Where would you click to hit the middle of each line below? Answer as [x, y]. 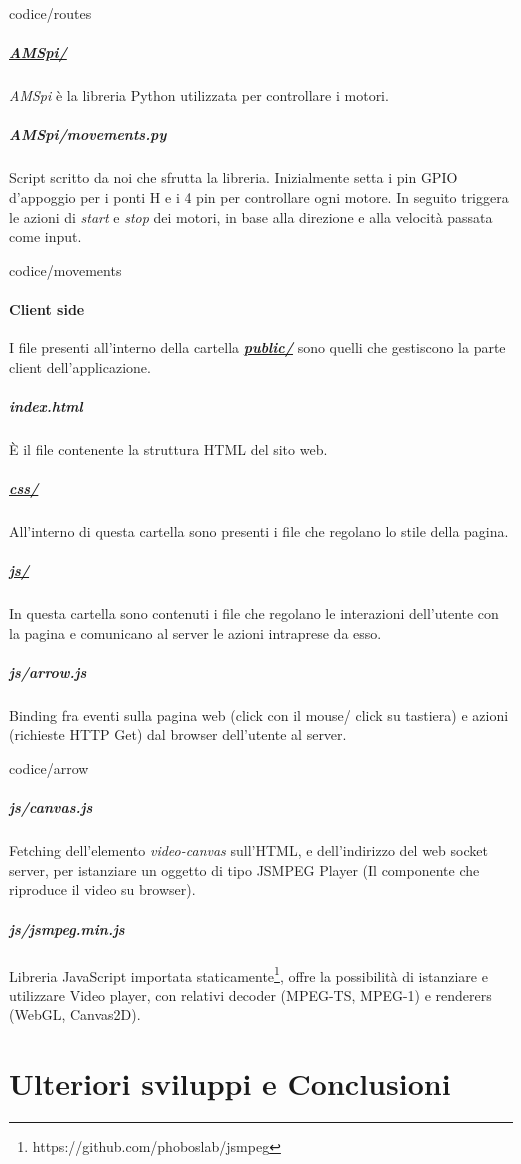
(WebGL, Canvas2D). [75, 1014]
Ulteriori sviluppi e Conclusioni [230, 1083]
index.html [46, 405]
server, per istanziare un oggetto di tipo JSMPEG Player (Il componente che [244, 869]
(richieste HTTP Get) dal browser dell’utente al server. [178, 734]
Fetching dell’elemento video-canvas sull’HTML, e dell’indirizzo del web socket [248, 850]
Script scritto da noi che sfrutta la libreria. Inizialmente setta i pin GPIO [233, 177]
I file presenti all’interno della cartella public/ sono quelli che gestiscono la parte [257, 347]
